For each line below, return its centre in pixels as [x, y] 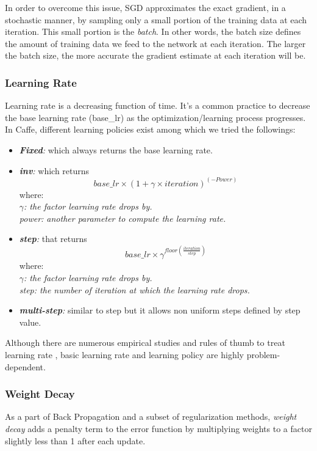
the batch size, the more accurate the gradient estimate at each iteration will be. [155, 55]
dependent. [25, 366]
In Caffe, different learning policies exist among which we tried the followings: [150, 129]
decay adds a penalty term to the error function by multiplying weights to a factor [158, 429]
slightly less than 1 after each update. [75, 440]
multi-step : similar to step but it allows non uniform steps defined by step [160, 310]
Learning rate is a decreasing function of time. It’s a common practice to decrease [158, 105]
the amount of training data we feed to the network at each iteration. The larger [155, 43]
